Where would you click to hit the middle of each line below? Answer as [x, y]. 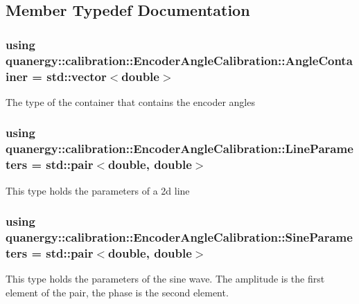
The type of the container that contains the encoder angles [130, 101]
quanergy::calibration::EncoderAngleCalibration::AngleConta [179, 60]
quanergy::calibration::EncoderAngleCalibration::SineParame [179, 236]
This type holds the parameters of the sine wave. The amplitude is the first [165, 279]
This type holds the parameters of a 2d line [98, 190]
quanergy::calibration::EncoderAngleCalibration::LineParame [179, 149]
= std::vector [69, 76]
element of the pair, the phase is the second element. [117, 292]
